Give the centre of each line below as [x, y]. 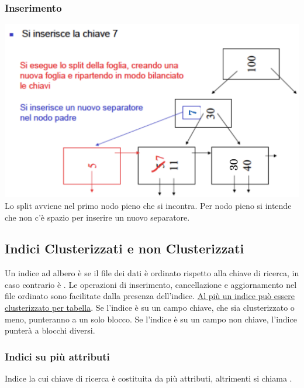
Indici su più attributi [57, 356]
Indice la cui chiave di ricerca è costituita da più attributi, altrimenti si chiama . [148, 378]
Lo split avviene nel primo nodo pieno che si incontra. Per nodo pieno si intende [148, 205]
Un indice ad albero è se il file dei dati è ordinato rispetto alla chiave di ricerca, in [152, 273]
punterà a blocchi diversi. [50, 330]
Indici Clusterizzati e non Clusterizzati [125, 248]
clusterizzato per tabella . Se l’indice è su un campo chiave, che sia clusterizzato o [150, 308]
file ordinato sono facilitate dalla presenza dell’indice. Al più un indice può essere [150, 296]
